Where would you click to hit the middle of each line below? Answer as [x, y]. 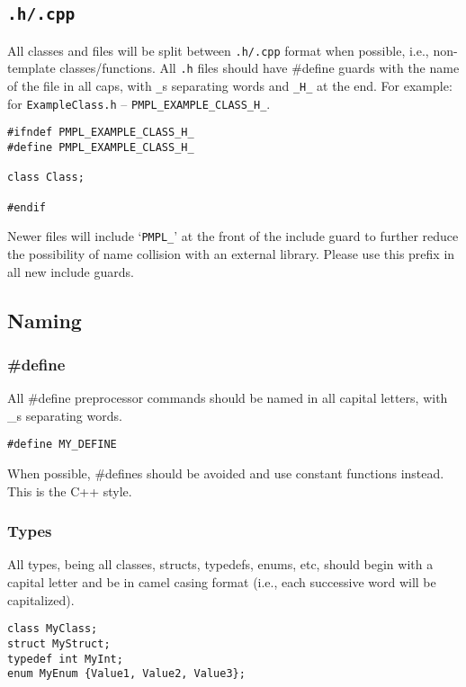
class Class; [46, 178]
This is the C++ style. [70, 491]
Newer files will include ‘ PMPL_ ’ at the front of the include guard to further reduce [233, 236]
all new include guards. [71, 271]
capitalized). [41, 599]
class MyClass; [53, 629]
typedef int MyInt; [65, 659]
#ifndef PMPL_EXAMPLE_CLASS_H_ [101, 133]
